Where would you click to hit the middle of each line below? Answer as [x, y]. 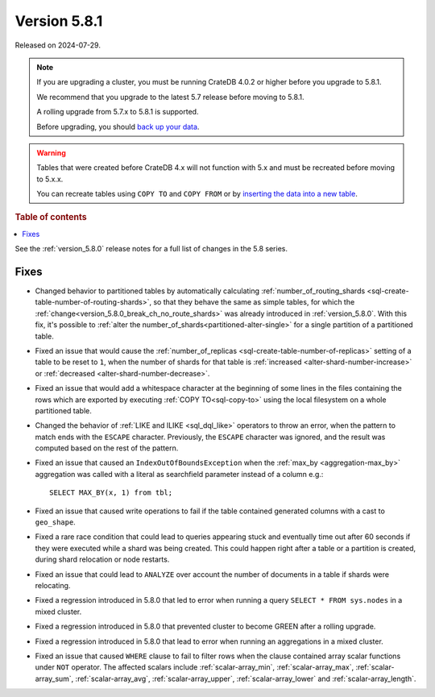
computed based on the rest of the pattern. [107, 448]
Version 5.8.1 [59, 21]
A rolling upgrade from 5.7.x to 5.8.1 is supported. [118, 112]
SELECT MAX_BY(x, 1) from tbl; [111, 493]
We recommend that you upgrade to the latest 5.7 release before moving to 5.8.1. [171, 97]
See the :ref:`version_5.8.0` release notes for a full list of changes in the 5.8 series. [151, 249]
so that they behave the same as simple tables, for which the [254, 302]
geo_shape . [55, 522]
